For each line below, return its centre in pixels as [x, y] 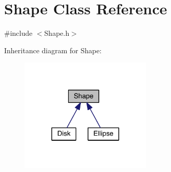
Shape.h [57, 33]
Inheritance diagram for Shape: [53, 50]
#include [18, 33]
